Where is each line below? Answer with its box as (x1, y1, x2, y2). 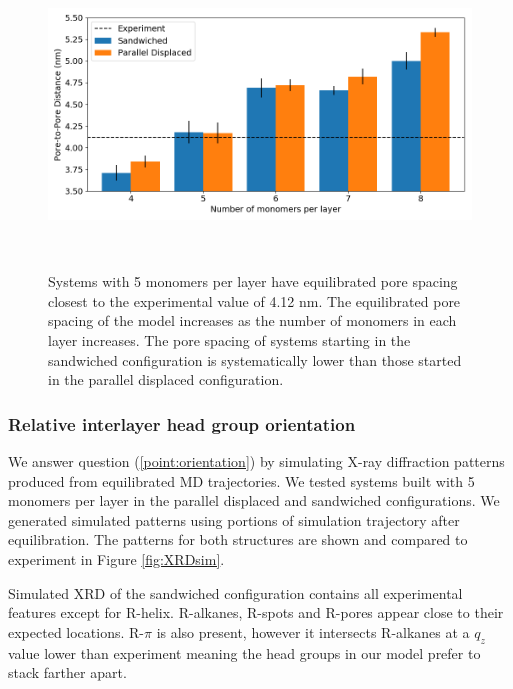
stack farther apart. (8, 662, 127, 683)
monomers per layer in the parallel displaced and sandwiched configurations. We (8, 490, 500, 511)
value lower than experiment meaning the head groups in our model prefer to (8, 642, 481, 663)
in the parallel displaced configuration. (48, 369, 284, 390)
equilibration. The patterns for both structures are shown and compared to (8, 529, 468, 550)
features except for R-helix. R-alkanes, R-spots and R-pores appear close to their (8, 602, 504, 623)
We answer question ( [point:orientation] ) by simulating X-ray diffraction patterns (8, 450, 505, 471)
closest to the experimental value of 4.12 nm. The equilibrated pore (48, 290, 461, 311)
